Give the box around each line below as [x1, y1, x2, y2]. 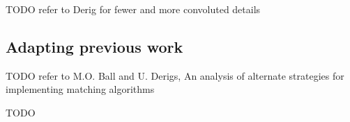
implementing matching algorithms [6, 82, 155, 96]
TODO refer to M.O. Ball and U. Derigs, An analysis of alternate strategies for [6, 68, 344, 82]
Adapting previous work [6, 35, 183, 57]
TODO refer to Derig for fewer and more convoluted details [6, 2, 261, 16]
